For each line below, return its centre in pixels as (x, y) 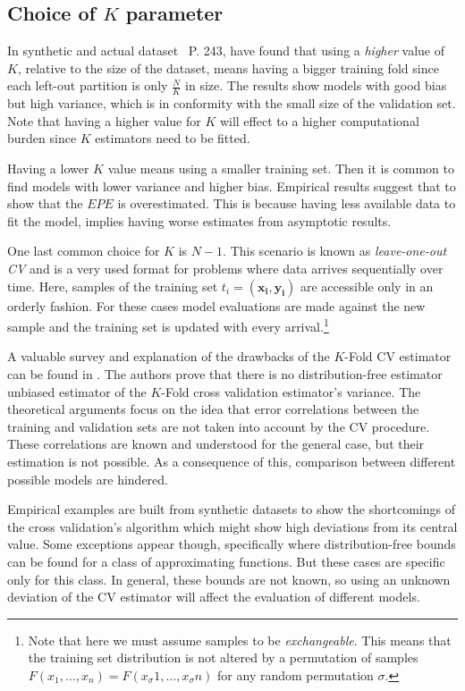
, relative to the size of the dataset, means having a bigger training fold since (228, 67)
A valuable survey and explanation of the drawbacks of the (169, 356)
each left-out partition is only (88, 85)
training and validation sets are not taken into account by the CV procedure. (219, 426)
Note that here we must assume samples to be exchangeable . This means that (240, 640)
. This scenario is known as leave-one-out (335, 251)
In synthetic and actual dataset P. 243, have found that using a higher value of (226, 51)
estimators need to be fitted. (173, 138)
